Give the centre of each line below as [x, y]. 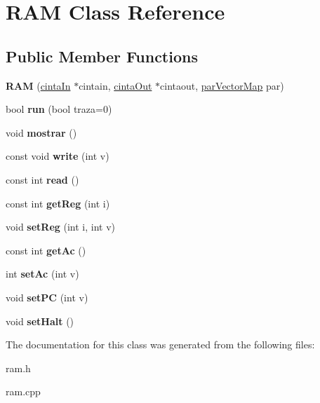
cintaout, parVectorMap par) [222, 85]
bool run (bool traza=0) [59, 109]
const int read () [42, 179]
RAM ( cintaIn [38, 85]
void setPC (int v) [47, 297]
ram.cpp [23, 391]
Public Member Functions [102, 56]
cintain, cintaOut [115, 85]
